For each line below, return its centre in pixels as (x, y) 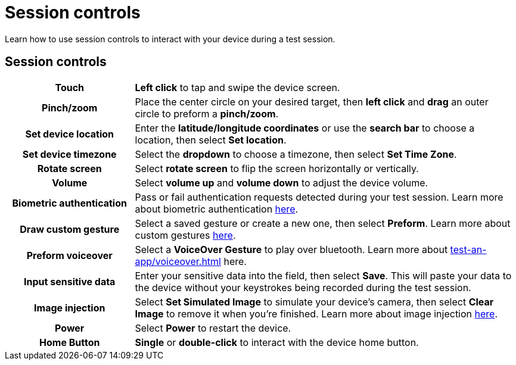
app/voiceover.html (178, 261)
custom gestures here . (185, 235)
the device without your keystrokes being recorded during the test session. (303, 287)
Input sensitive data (70, 281)
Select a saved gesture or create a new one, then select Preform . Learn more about (323, 223)
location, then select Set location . (211, 140)
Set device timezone (69, 154)
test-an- (468, 249)
